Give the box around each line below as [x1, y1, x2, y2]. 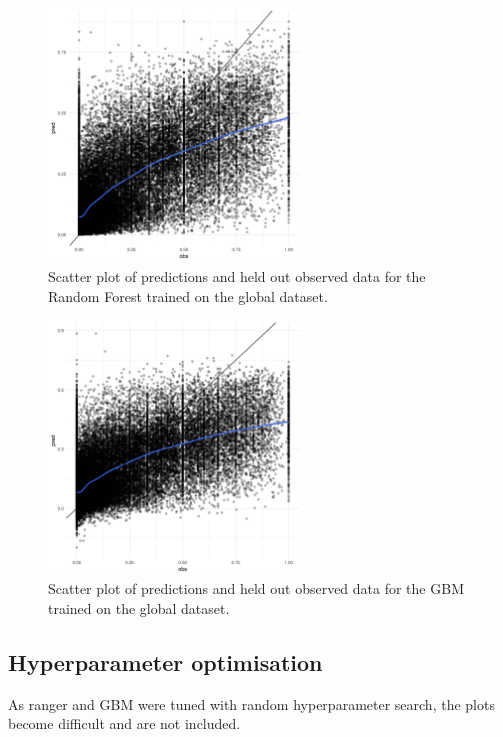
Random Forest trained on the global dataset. [48, 285, 328, 306]
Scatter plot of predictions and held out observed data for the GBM [48, 578, 464, 599]
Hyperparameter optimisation [8, 646, 323, 677]
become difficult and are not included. [8, 713, 241, 734]
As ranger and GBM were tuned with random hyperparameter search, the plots [8, 693, 495, 714]
